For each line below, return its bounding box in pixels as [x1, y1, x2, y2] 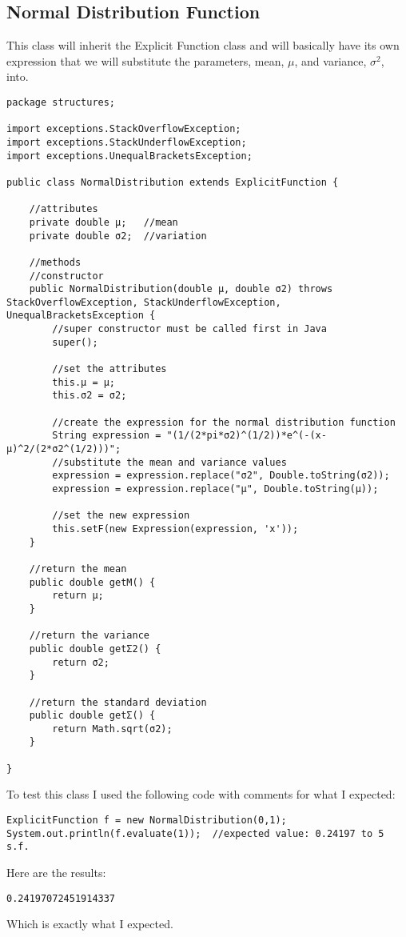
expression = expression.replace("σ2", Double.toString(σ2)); [52, 470, 390, 482]
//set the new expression [52, 510, 190, 522]
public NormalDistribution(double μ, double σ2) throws [29, 283, 333, 295]
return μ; [52, 590, 104, 602]
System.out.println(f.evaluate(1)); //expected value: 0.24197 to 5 [6, 827, 384, 839]
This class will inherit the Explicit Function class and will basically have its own [6, 37, 400, 54]
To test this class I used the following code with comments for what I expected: [6, 786, 396, 803]
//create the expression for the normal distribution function [52, 416, 396, 428]
